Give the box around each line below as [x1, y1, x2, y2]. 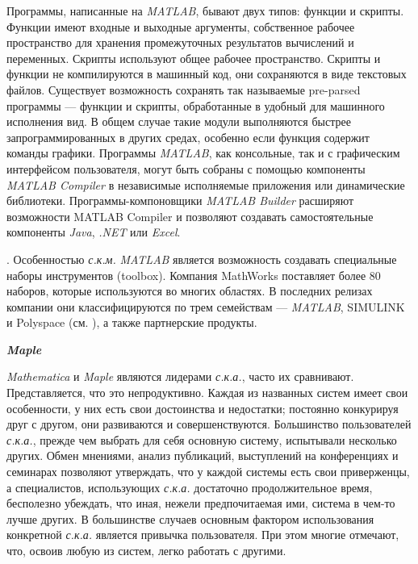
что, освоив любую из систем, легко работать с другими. [6, 542, 286, 558]
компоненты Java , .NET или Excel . [6, 224, 181, 240]
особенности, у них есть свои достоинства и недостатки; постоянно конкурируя [6, 399, 399, 416]
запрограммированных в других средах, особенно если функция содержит [6, 128, 370, 145]
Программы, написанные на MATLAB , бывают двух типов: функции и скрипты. [6, 2, 404, 19]
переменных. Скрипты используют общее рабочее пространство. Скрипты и [6, 49, 381, 66]
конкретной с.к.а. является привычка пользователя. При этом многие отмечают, [6, 526, 399, 543]
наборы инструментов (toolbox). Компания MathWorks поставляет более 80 [6, 266, 381, 283]
